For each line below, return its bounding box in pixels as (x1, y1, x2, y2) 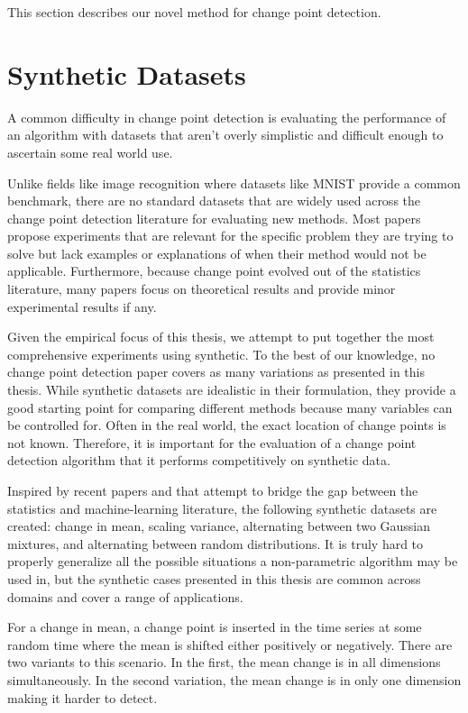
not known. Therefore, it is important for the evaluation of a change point (7, 433, 417, 452)
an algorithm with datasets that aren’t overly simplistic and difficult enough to (7, 125, 444, 144)
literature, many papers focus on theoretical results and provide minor (7, 279, 396, 298)
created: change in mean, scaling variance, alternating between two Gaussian (7, 516, 431, 535)
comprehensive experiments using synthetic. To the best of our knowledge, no (7, 344, 436, 363)
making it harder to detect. (7, 688, 158, 707)
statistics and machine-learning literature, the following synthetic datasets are (7, 498, 437, 517)
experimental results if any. (7, 297, 157, 315)
